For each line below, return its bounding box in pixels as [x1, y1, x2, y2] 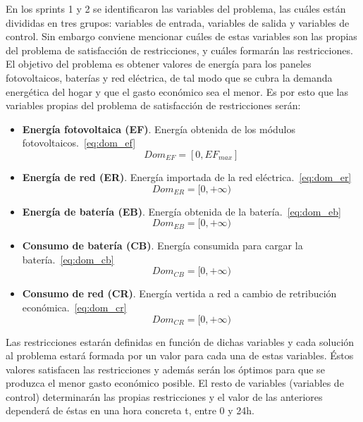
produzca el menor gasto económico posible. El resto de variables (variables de [6, 376, 344, 390]
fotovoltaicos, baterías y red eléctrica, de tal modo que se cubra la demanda [6, 70, 333, 85]
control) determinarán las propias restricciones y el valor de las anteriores [6, 389, 323, 404]
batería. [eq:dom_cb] [22, 252, 114, 266]
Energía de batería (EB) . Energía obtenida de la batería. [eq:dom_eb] [22, 204, 341, 218]
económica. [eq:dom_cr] [22, 299, 127, 314]
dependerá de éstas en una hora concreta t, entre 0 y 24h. [6, 403, 255, 418]
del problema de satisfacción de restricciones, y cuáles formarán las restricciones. [6, 42, 353, 57]
